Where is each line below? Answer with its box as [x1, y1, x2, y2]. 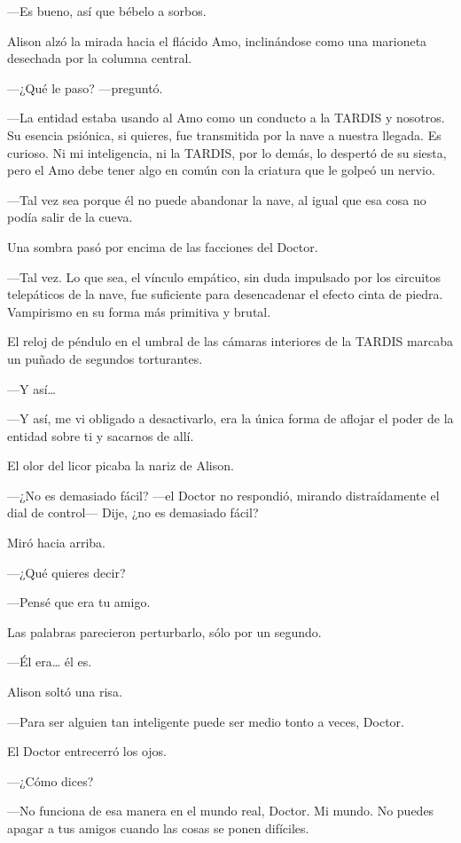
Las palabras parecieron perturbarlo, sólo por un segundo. [7, 622, 322, 641]
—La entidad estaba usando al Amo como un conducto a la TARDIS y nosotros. [7, 108, 445, 127]
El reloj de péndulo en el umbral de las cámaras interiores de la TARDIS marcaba [7, 332, 454, 351]
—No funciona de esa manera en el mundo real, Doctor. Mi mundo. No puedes [7, 801, 434, 820]
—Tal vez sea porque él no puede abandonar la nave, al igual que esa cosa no [7, 190, 426, 209]
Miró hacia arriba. [7, 533, 105, 552]
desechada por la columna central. [7, 49, 192, 67]
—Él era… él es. [7, 652, 92, 671]
